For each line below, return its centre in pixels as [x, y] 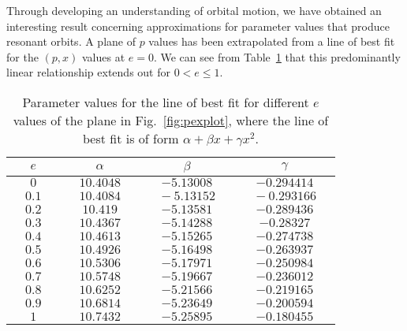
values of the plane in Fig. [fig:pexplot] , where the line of [171, 120]
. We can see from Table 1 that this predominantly [277, 56]
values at [103, 56]
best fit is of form [131, 138]
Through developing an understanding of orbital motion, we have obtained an [194, 10]
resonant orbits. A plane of [71, 41]
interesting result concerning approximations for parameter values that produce [198, 26]
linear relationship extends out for [88, 72]
